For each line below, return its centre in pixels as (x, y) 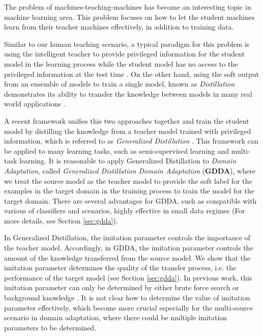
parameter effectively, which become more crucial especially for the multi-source (129, 307)
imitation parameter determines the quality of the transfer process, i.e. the (120, 268)
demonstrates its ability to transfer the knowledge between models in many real (128, 93)
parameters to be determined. (50, 327)
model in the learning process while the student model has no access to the (121, 63)
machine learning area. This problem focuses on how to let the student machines (129, 17)
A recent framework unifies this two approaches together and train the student (127, 120)
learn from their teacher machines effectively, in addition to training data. (119, 27)
